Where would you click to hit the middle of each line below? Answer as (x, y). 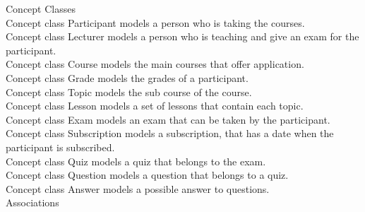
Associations (32, 202)
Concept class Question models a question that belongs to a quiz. (147, 175)
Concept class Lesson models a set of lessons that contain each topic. (155, 106)
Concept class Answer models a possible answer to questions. (138, 188)
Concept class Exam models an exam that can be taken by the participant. (168, 119)
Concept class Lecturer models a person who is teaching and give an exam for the (182, 36)
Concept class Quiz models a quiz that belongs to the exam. (136, 161)
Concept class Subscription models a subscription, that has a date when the (170, 133)
